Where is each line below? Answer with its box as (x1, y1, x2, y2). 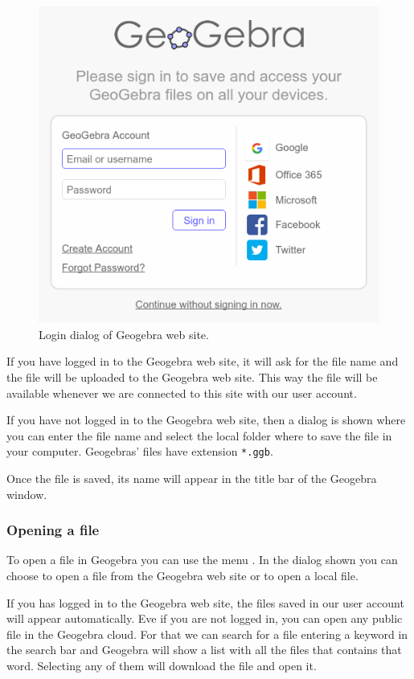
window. (6, 485, 47, 502)
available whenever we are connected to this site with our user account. (6, 384, 357, 401)
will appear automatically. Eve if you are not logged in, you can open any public (6, 610, 403, 627)
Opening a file (6, 520, 100, 540)
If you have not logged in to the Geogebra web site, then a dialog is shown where (6, 411, 406, 428)
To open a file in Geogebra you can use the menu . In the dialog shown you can (6, 551, 398, 568)
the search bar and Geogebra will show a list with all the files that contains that (6, 641, 402, 658)
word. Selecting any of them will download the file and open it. (6, 657, 317, 674)
